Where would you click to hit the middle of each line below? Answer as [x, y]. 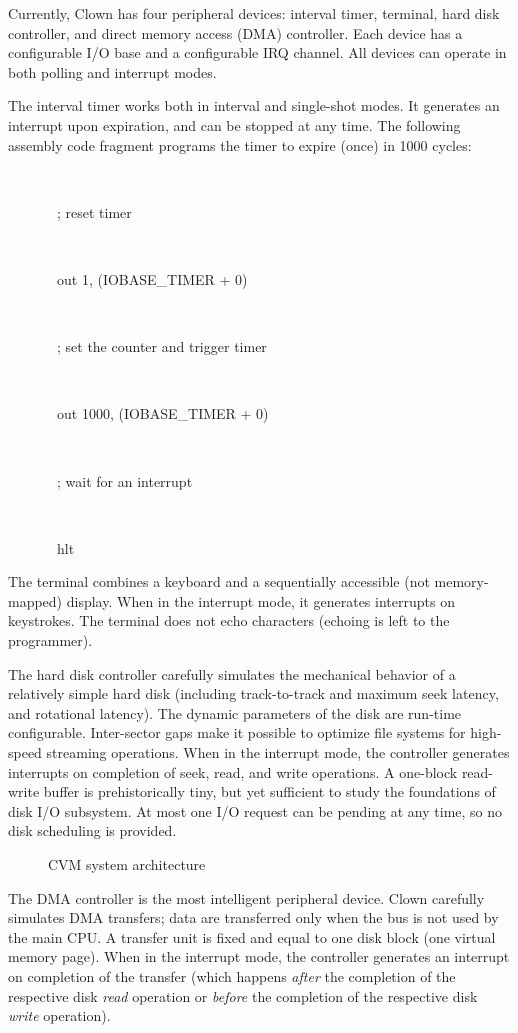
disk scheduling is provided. [92, 830]
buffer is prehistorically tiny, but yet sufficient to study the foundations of [269, 791]
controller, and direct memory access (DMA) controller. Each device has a [235, 32]
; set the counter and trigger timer [161, 346]
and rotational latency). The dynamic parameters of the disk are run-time [235, 712]
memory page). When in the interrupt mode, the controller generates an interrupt [259, 956]
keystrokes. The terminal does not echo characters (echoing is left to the [229, 620]
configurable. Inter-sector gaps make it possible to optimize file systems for [237, 732]
